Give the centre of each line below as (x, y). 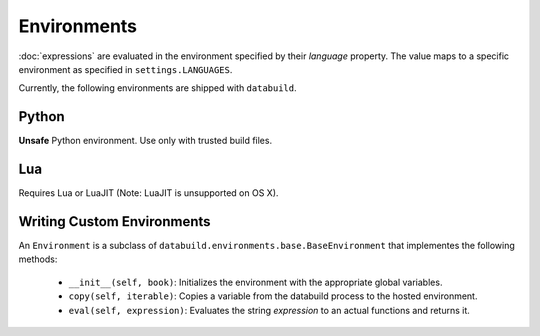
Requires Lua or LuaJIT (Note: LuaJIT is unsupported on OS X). (148, 193)
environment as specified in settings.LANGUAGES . (125, 69)
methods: (38, 259)
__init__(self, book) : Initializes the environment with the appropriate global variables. (255, 282)
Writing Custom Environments (114, 221)
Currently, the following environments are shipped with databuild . (157, 88)
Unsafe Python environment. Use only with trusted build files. (145, 141)
